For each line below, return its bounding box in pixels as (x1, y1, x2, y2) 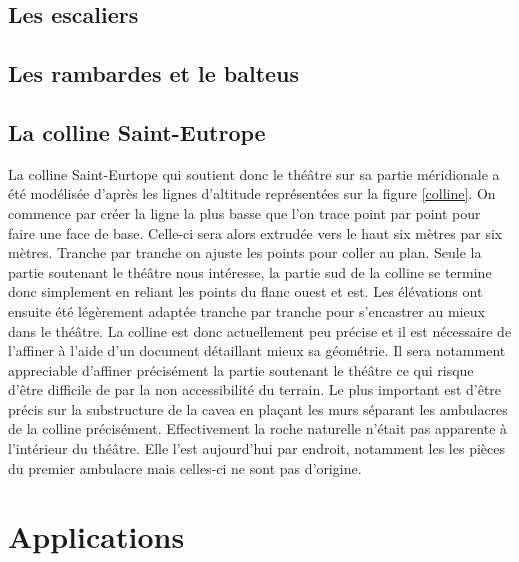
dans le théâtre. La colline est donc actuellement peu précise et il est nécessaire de (8, 320, 512, 341)
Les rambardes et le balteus (8, 58, 300, 89)
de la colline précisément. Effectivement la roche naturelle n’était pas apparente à (8, 418, 508, 439)
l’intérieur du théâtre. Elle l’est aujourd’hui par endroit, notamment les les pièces (8, 438, 505, 459)
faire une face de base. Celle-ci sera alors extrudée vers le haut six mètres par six (8, 222, 503, 243)
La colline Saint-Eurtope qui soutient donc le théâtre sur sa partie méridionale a (8, 163, 500, 184)
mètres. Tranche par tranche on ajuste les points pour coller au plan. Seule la (8, 242, 482, 263)
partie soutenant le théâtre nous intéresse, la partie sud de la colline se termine (8, 261, 492, 282)
